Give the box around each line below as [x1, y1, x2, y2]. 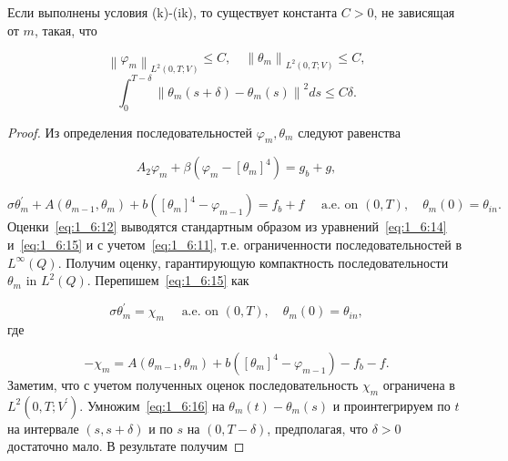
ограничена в [382, 374, 455, 394]
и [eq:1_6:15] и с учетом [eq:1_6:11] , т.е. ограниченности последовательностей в [7, 235, 462, 254]
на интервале [7, 418, 79, 437]
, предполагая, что [267, 418, 368, 437]
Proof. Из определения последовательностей [7, 122, 253, 141]
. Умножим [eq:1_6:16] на [79, 395, 225, 415]
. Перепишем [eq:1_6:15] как [86, 271, 249, 290]
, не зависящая [373, 3, 455, 21]
